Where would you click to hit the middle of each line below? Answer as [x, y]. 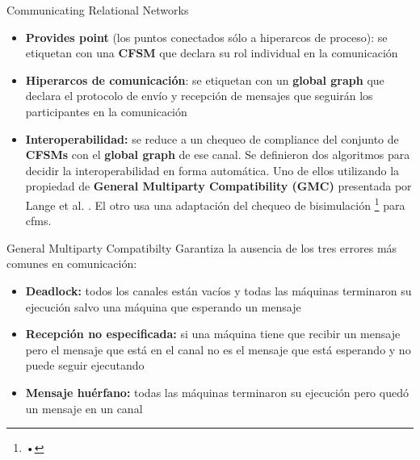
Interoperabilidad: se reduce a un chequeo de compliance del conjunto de [212, 138]
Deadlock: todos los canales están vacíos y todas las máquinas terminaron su [218, 290]
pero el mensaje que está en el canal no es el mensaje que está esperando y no [218, 349]
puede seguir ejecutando [85, 365]
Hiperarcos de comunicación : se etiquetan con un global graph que [205, 79]
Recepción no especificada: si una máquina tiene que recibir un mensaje [213, 334]
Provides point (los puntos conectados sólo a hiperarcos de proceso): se [206, 37]
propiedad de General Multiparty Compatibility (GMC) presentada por [218, 186]
